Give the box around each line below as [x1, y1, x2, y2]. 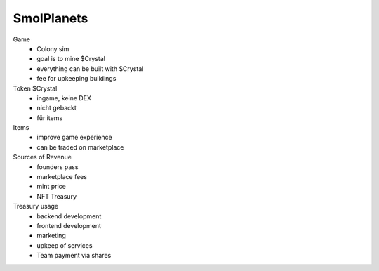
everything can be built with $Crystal [36, 64, 144, 73]
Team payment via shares [36, 251, 112, 260]
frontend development [36, 221, 102, 230]
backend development [36, 211, 102, 220]
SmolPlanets [13, 11, 88, 26]
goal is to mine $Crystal [36, 55, 105, 63]
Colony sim [36, 44, 69, 53]
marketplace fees [36, 173, 88, 181]
